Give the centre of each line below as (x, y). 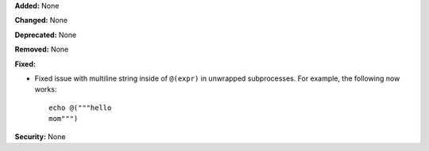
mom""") (64, 119)
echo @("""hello (80, 108)
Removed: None (42, 49)
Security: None (40, 136)
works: (46, 89)
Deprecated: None (46, 35)
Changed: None (41, 21)
